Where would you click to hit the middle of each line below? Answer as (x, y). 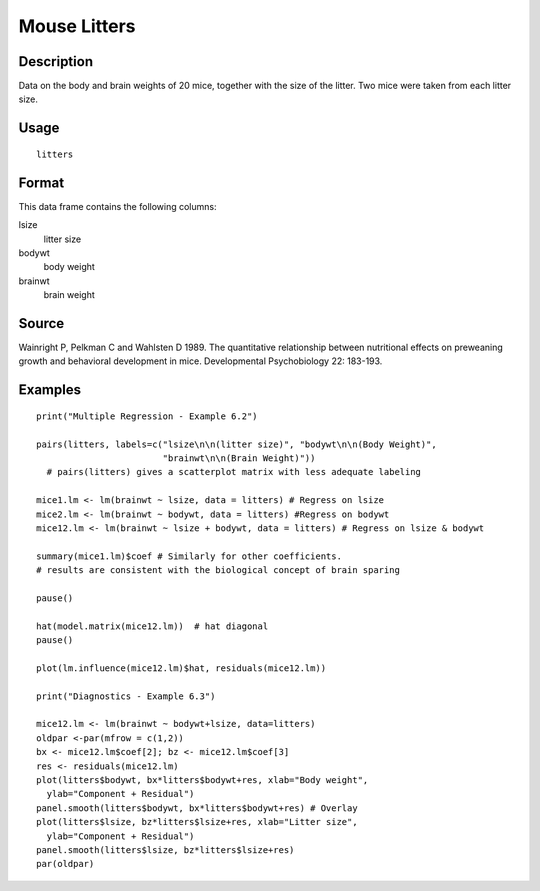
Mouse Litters (77, 26)
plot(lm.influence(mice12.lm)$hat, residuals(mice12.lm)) (181, 668)
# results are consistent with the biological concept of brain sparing (218, 570)
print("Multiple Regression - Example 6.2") (147, 416)
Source (41, 323)
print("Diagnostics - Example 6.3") (126, 696)
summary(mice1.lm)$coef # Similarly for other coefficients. (189, 556)
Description (56, 61)
